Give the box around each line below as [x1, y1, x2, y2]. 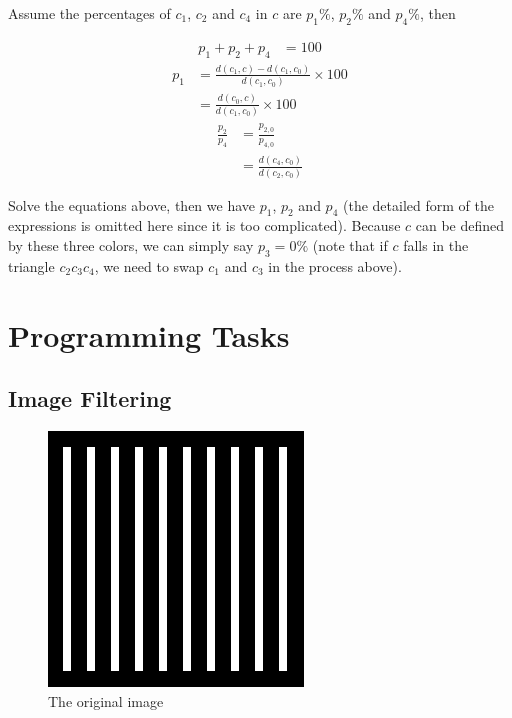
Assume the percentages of [8, 3, 171, 23]
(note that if [312, 235, 388, 256]
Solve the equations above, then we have [8, 194, 256, 215]
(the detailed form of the [343, 194, 494, 215]
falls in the [403, 235, 469, 256]
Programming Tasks [8, 314, 290, 355]
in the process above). [268, 255, 402, 276]
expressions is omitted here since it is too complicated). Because [8, 215, 401, 236]
